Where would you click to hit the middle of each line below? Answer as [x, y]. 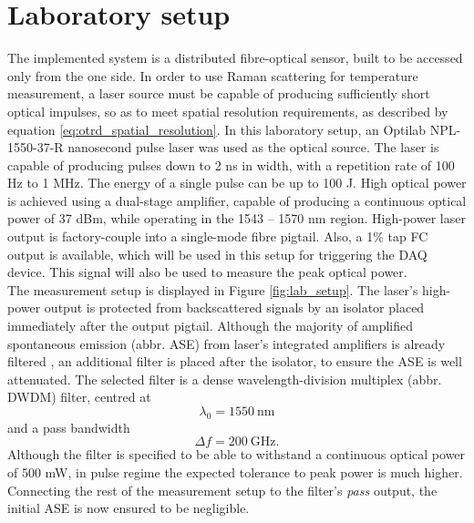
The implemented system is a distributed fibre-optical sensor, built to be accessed [235, 58]
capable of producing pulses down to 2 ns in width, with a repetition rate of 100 [231, 164]
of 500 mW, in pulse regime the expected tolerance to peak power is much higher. [235, 472]
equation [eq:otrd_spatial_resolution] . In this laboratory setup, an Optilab [217, 129]
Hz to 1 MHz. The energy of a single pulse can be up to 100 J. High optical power [237, 183]
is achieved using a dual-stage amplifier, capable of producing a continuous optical [237, 200]
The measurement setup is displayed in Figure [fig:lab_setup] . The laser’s [213, 289]
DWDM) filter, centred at [79, 397]
